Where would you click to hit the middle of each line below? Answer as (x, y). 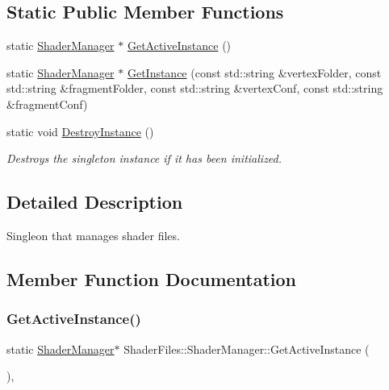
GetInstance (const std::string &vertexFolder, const (254, 72)
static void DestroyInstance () (80, 131)
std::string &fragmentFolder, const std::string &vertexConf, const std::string (195, 88)
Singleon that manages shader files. (93, 235)
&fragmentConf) (47, 104)
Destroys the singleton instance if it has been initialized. (144, 158)
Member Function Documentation (152, 278)
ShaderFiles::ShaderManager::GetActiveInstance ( (247, 349)
